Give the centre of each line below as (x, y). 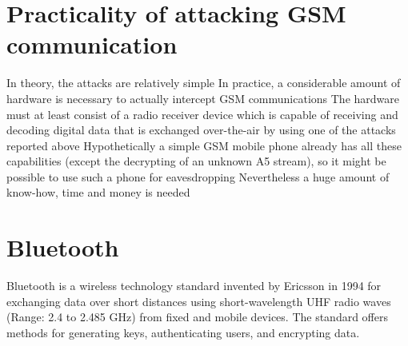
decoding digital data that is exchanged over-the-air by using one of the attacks (201, 130)
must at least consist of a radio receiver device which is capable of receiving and (202, 114)
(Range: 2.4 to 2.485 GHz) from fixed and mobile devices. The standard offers (198, 317)
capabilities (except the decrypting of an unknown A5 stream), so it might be (196, 161)
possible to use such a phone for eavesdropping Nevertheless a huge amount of (198, 176)
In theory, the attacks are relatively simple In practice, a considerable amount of (204, 83)
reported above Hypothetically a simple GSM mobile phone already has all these (204, 145)
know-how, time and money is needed (98, 192)
